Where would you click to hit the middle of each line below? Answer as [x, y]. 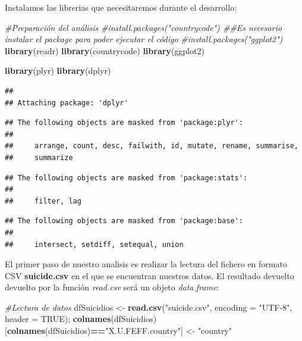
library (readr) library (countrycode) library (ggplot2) [105, 50]
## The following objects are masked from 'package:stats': [126, 178]
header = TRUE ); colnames [58, 319]
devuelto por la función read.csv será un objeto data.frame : [112, 287]
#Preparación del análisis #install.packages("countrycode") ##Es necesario [144, 27]
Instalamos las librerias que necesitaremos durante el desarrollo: [121, 7]
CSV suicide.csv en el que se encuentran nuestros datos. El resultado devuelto [150, 275]
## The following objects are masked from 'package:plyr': [124, 123]
